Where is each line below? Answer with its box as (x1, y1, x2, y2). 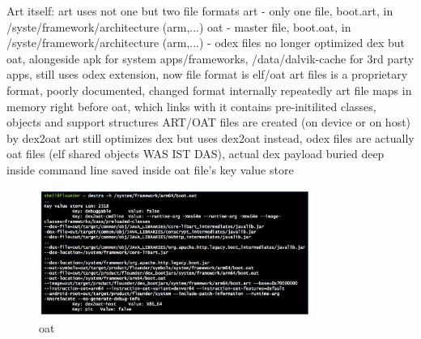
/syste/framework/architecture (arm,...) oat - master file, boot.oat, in (6, 18, 351, 35)
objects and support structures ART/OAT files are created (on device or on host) (6, 114, 411, 131)
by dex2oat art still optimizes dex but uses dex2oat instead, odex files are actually (6, 129, 415, 146)
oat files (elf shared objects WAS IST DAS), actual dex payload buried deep (6, 145, 385, 162)
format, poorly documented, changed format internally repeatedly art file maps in (6, 81, 412, 98)
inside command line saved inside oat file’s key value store (6, 161, 294, 178)
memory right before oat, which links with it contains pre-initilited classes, (6, 97, 376, 114)
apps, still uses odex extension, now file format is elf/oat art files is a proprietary (6, 66, 408, 83)
